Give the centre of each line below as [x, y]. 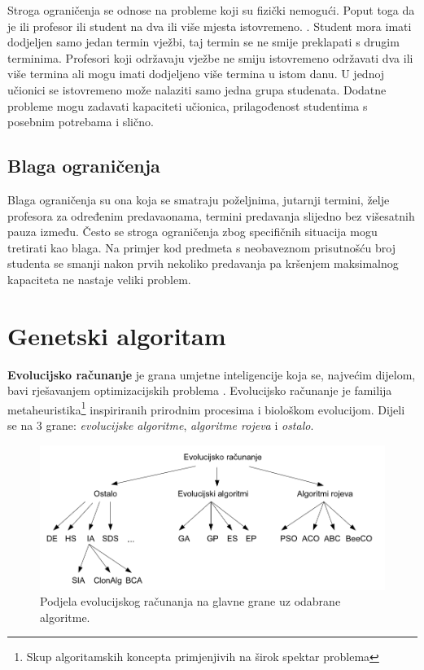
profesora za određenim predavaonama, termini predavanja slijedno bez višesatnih [211, 215]
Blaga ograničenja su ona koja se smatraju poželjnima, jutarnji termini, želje [199, 199]
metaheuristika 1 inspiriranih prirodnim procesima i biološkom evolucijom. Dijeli [206, 408]
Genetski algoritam [117, 335]
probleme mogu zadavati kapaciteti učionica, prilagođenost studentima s [188, 105]
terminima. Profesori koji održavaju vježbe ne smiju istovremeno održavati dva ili [210, 57]
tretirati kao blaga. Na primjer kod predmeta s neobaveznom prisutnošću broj [201, 247]
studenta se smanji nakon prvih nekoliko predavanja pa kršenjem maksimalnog [203, 263]
